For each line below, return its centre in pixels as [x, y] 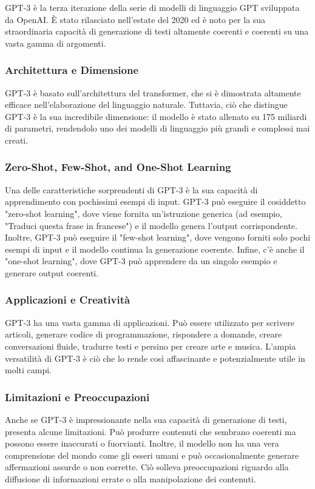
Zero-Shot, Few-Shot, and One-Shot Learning [118, 167]
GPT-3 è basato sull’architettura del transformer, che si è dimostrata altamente [153, 92]
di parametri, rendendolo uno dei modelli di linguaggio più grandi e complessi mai [157, 128]
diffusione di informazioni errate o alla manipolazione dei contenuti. [130, 478]
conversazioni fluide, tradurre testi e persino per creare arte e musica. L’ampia [151, 346]
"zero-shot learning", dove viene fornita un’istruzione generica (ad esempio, [144, 213]
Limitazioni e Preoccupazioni [77, 397]
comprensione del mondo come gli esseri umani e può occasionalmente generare [152, 455]
